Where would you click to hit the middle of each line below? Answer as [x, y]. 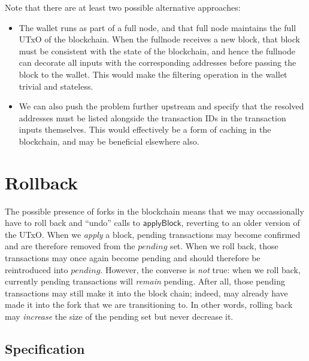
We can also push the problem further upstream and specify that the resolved [161, 106]
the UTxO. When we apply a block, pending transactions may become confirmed [153, 234]
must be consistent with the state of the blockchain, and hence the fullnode [157, 51]
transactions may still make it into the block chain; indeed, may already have [146, 293]
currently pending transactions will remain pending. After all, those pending [145, 281]
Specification [45, 348]
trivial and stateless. [56, 86]
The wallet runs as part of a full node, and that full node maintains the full [157, 27]
